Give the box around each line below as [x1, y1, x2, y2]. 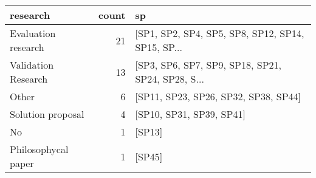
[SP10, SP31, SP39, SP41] [135, 107, 246, 121]
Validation [10, 58, 54, 72]
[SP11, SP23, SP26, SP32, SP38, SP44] [135, 89, 301, 103]
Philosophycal [10, 142, 69, 156]
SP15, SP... [135, 40, 182, 54]
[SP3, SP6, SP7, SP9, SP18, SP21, [135, 58, 281, 72]
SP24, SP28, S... [135, 72, 204, 86]
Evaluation [10, 26, 56, 40]
